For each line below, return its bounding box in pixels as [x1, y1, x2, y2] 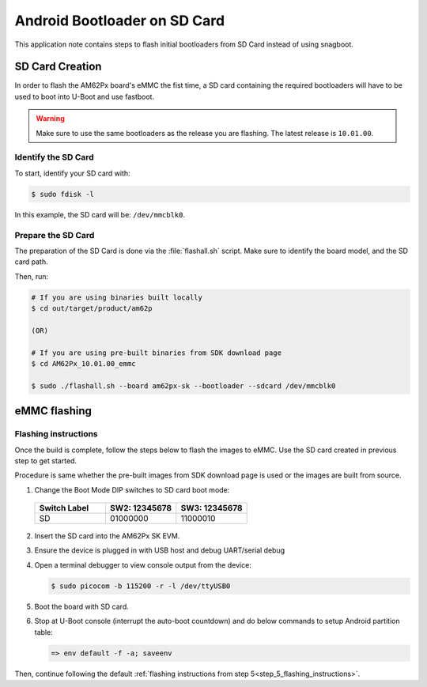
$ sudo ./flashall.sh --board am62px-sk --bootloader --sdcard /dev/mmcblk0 [31, 381, 336, 391]
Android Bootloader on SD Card [14, 12, 225, 29]
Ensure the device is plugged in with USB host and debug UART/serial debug [34, 545, 285, 555]
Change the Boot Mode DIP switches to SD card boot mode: [34, 485, 230, 494]
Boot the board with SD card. [34, 602, 130, 611]
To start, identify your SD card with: [14, 168, 130, 178]
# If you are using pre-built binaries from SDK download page [31, 348, 282, 357]
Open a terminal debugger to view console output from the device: [34, 560, 252, 569]
